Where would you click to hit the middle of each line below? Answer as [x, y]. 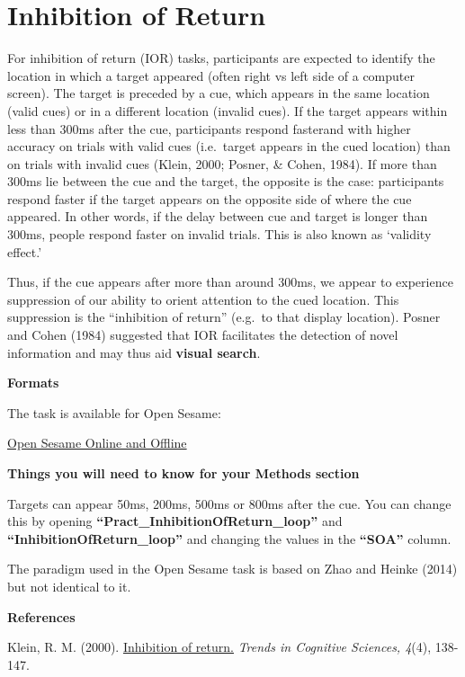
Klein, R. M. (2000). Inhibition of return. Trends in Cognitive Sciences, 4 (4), [219, 647]
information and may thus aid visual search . [134, 352]
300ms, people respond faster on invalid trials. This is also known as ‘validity [219, 234]
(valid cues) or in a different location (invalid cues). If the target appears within [228, 110]
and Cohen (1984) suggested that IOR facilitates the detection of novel [203, 335]
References [41, 616]
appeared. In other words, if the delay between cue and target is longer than [218, 216]
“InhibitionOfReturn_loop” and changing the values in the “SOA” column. [229, 538]
